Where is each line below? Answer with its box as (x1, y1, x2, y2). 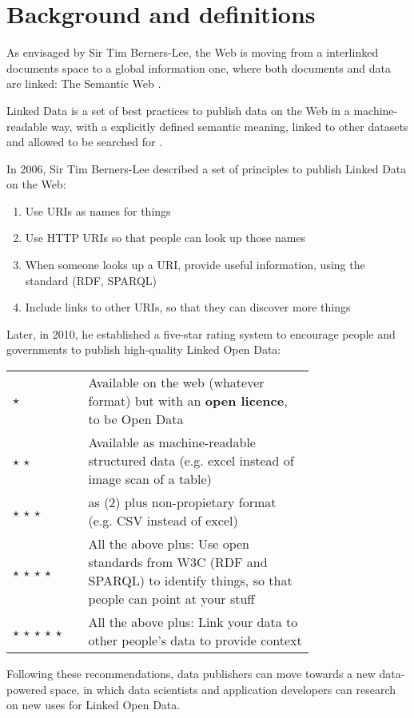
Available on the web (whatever (88, 373, 265, 392)
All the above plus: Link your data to (88, 613, 298, 632)
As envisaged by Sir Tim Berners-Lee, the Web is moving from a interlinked (6, 44, 379, 61)
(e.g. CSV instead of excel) (88, 511, 238, 530)
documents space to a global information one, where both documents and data (6, 59, 391, 76)
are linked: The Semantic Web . (6, 75, 161, 92)
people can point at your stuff (88, 589, 255, 609)
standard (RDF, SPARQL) (25, 272, 157, 288)
